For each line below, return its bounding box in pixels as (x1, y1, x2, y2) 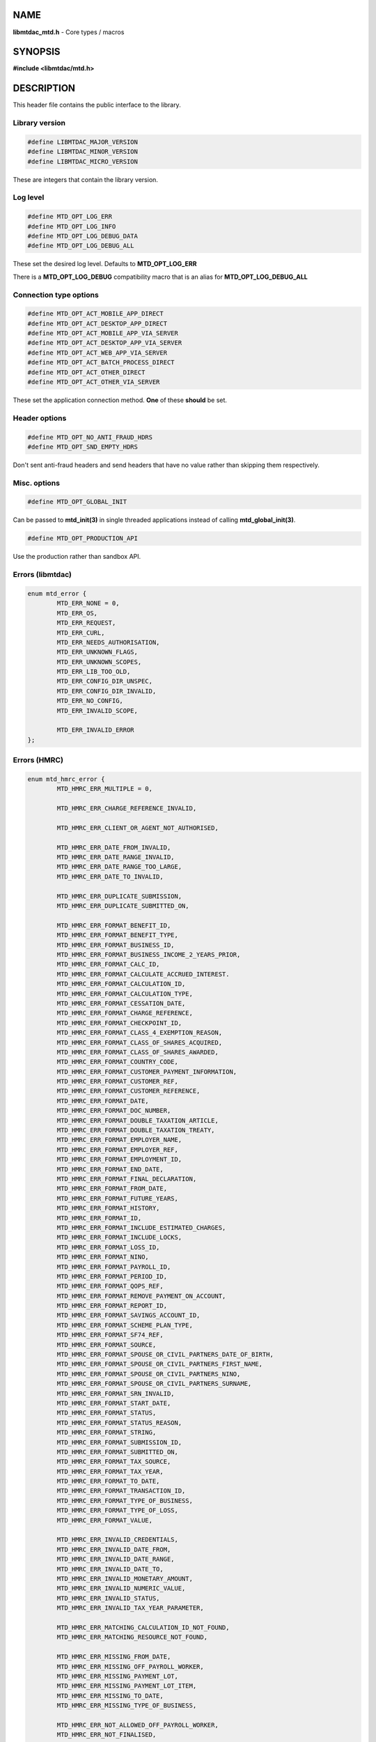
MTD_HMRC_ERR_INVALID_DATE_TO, (56, 1565, 164, 1573)
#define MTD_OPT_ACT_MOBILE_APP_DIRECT (27, 310, 164, 318)
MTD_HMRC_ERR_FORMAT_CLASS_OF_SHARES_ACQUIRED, (56, 1038, 223, 1047)
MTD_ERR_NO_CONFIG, (56, 697, 123, 705)
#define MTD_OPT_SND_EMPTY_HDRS (27, 442, 139, 451)
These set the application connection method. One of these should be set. (13, 396, 228, 404)
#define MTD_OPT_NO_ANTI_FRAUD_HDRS (27, 433, 153, 441)
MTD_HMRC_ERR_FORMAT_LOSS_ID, (56, 1243, 160, 1251)
